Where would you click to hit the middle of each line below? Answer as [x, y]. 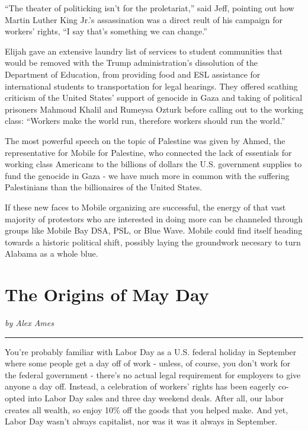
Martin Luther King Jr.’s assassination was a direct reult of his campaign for [144, 19]
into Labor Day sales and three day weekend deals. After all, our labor [155, 398]
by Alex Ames [29, 323]
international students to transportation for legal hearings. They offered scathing [151, 86]
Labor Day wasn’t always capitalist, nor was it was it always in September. [141, 421]
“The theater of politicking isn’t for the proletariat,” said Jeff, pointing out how [150, 8]
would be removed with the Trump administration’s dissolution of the [131, 63]
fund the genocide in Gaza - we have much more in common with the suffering [147, 175]
